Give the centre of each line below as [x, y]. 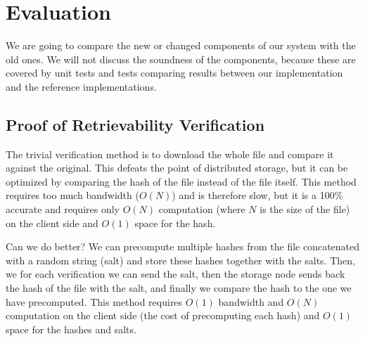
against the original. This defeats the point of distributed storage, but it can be [177, 168]
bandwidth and [251, 301]
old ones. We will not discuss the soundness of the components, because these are [181, 59]
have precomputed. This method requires [94, 301]
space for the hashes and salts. [71, 329]
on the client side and [52, 223]
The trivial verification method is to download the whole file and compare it [170, 154]
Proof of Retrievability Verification [135, 124]
